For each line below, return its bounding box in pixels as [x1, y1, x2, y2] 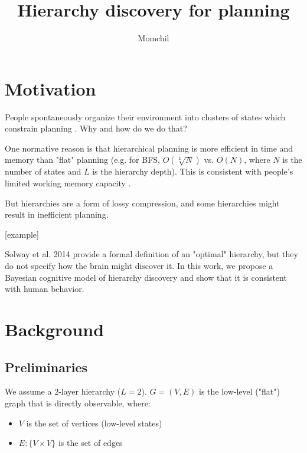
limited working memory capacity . [5, 177, 131, 189]
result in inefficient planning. [5, 208, 109, 221]
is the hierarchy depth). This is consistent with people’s [92, 165, 293, 178]
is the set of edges [58, 436, 123, 449]
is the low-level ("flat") [199, 385, 280, 398]
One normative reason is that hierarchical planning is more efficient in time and [5, 142, 293, 154]
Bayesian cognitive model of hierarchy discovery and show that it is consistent [5, 271, 287, 283]
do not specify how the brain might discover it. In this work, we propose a [5, 260, 273, 271]
